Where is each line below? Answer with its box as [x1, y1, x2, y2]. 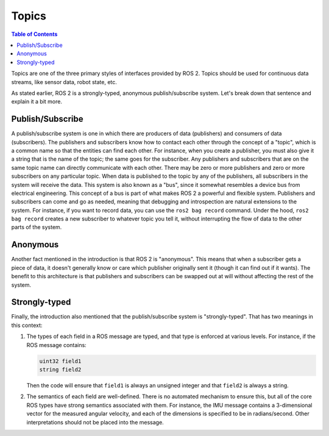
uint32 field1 [39, 357, 82, 365]
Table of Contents [11, 30, 58, 38]
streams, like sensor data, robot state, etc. [11, 78, 117, 85]
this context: [11, 322, 43, 329]
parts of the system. [11, 223, 62, 231]
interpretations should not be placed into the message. [26, 418, 164, 426]
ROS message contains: [26, 341, 87, 348]
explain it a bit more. [11, 98, 62, 105]
